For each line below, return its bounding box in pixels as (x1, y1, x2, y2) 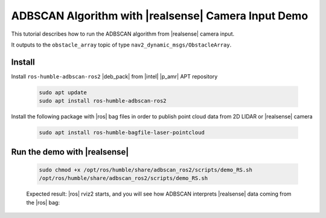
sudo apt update (39, 89, 88, 96)
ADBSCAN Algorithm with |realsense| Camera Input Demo (11, 9, 308, 22)
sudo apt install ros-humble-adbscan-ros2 (39, 97, 167, 104)
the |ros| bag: (26, 199, 60, 206)
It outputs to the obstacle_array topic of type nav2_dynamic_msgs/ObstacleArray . (11, 41, 232, 48)
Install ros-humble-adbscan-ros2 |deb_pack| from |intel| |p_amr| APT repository (11, 72, 218, 80)
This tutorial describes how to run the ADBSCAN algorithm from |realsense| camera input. (11, 30, 235, 37)
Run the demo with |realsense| (11, 147, 129, 157)
